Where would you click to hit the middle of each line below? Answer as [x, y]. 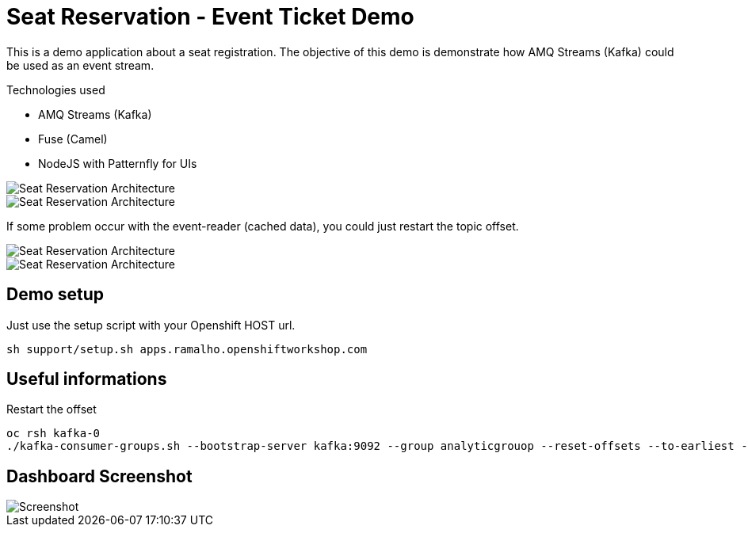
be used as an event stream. [80, 65]
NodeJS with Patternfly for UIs [118, 163]
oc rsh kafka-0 [53, 434]
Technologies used [56, 89]
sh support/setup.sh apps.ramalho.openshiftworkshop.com [187, 349]
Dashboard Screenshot [99, 476]
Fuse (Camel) [73, 139]
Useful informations [87, 379]
